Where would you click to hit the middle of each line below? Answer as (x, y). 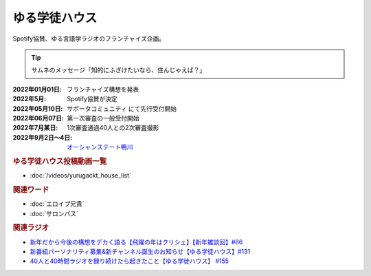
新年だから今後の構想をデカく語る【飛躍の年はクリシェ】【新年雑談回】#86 (136, 242)
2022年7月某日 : (35, 128)
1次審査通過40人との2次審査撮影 (113, 128)
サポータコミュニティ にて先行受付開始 (122, 108)
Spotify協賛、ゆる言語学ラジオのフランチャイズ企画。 (89, 39)
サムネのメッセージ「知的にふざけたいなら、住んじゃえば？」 (119, 70)
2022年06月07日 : (38, 118)
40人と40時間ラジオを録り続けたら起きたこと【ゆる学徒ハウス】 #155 (130, 261)
